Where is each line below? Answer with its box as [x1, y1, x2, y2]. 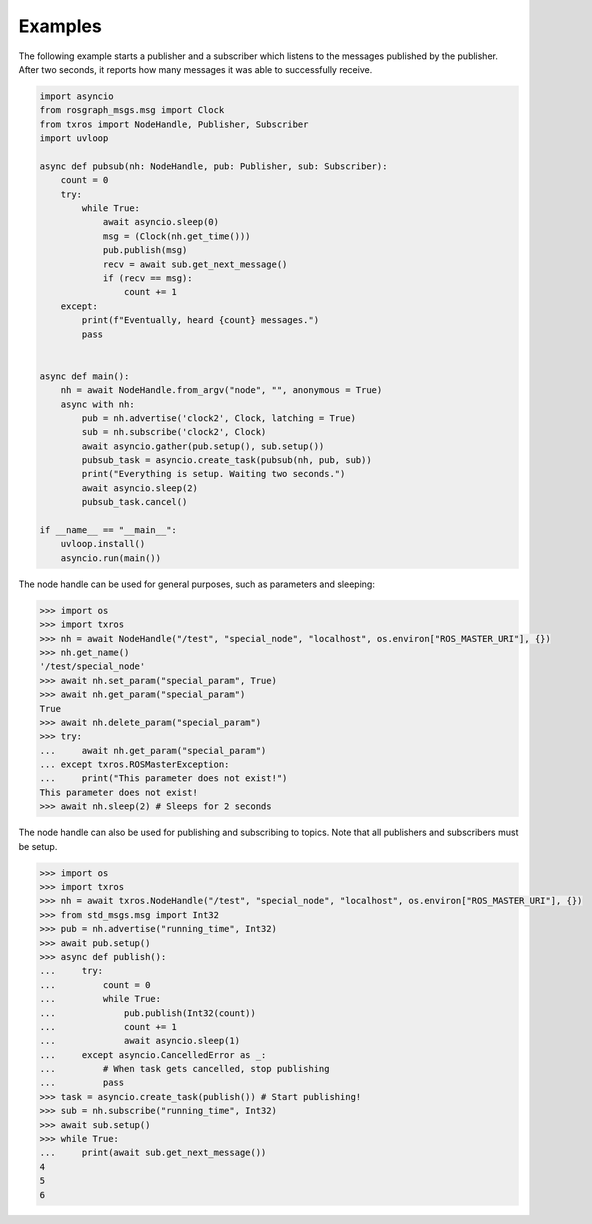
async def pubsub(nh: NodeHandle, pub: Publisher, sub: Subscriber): [39, 160, 388, 172]
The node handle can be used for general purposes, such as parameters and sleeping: [18, 578, 375, 590]
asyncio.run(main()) [60, 552, 162, 564]
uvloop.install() [60, 538, 146, 550]
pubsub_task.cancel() [81, 496, 188, 508]
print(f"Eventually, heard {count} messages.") [81, 315, 320, 326]
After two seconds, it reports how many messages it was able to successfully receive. [18, 63, 373, 75]
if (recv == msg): [102, 273, 194, 284]
